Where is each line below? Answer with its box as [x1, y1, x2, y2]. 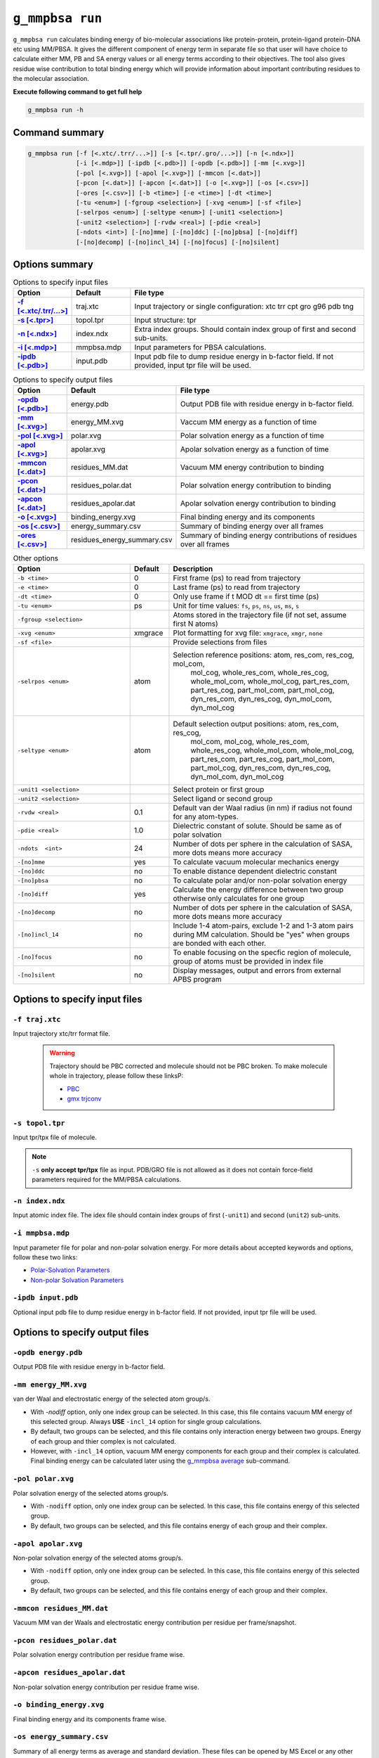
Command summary [13, 127, 105, 139]
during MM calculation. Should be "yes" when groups [173, 930, 350, 939]
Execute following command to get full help [13, 87, 142, 96]
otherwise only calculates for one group [173, 894, 305, 904]
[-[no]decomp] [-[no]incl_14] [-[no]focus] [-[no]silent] [76, 238, 280, 246]
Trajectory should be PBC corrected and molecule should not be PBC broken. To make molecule [49, 1062, 328, 1070]
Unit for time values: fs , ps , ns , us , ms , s [173, 601, 300, 611]
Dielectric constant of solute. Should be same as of [173, 821, 342, 831]
